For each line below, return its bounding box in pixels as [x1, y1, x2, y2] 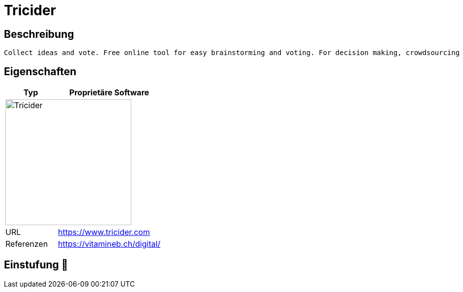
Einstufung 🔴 [4, 259, 68, 271]
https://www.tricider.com [58, 227, 150, 237]
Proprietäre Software [69, 88, 149, 98]
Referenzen [5, 239, 48, 249]
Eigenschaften [4, 65, 77, 78]
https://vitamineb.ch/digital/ [58, 239, 161, 249]
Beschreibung [4, 28, 74, 40]
